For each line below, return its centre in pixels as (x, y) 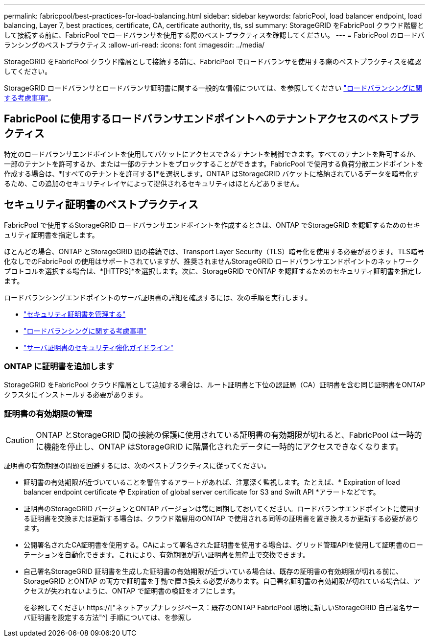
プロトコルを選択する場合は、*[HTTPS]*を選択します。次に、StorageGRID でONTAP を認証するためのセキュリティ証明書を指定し (213, 271)
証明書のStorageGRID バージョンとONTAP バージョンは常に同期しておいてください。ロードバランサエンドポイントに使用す (222, 509)
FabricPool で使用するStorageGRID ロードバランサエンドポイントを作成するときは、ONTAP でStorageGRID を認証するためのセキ (212, 225)
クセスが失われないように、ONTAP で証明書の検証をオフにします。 (131, 591)
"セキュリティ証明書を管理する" (75, 314)
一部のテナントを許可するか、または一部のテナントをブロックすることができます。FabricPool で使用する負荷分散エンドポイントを (214, 164)
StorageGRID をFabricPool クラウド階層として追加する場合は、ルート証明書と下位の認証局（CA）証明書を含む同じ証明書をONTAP (214, 385)
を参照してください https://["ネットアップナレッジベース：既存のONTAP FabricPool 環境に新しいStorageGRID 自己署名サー (222, 608)
